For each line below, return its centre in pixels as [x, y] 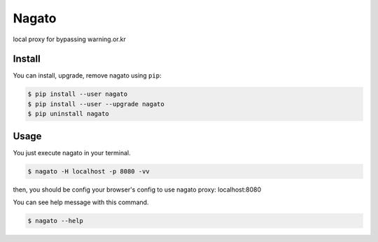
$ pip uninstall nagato [69, 114]
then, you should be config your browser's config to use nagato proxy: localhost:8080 [137, 190]
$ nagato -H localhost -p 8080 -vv [89, 171]
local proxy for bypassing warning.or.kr [69, 39]
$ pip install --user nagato [78, 94]
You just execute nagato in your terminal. [72, 152]
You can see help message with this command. [81, 202]
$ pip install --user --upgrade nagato [96, 104]
